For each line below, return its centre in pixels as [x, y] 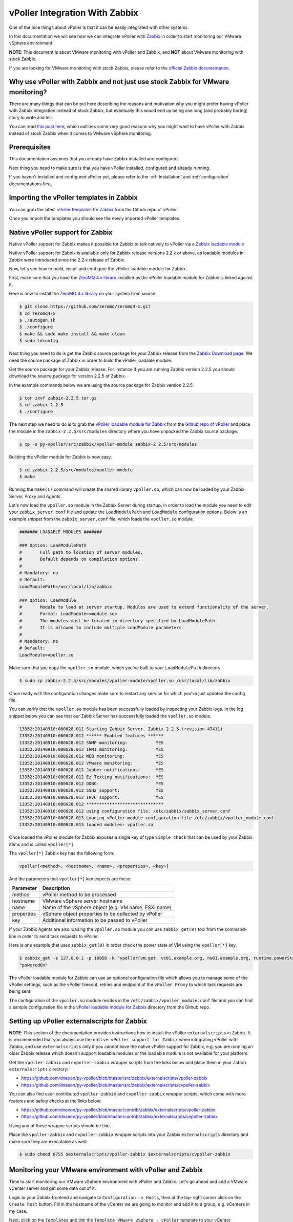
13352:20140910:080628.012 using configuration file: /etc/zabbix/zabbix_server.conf [125, 811]
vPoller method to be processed [79, 895]
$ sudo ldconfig [39, 341]
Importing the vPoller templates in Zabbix [73, 198]
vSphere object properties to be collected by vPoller [102, 914]
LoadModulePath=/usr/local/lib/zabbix [66, 586]
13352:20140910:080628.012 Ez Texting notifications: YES [91, 777]
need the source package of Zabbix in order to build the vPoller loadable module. [91, 360]
